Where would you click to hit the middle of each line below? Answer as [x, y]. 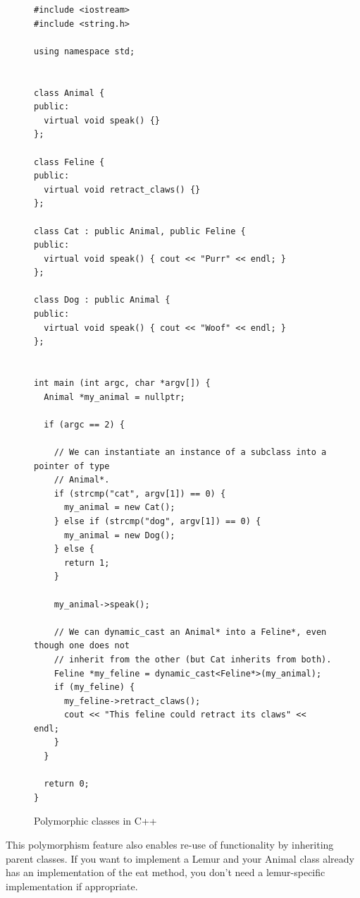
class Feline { [69, 162]
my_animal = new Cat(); [119, 508]
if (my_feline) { [94, 687]
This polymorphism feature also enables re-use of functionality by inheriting [170, 845]
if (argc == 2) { [84, 424]
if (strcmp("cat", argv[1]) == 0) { [140, 493]
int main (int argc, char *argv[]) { [122, 383]
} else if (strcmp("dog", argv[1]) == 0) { [157, 521]
